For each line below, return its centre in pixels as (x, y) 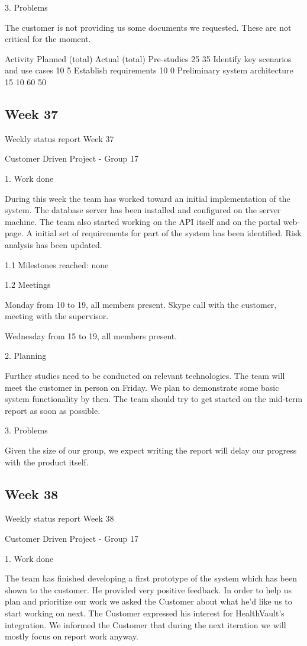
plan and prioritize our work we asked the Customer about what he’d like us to (148, 601)
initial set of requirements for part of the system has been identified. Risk (168, 233)
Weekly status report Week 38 (59, 518)
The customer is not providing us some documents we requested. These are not (148, 27)
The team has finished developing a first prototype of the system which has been (151, 578)
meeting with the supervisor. (57, 316)
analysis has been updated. (54, 244)
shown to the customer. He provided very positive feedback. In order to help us (148, 589)
